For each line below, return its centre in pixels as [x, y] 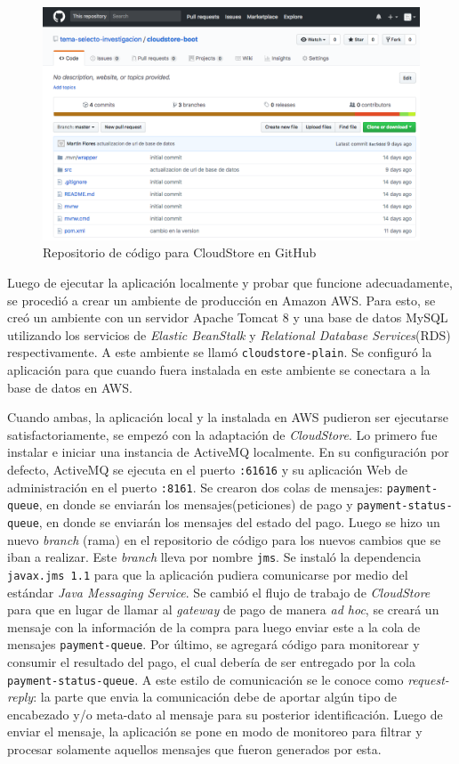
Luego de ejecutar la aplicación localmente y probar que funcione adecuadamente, [230, 283]
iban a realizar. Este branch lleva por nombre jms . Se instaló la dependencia [214, 557]
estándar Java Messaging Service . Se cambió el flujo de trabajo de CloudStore [219, 592]
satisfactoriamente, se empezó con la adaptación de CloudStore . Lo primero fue [222, 434]
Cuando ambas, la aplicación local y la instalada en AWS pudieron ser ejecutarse [228, 417]
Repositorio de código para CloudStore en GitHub [180, 252]
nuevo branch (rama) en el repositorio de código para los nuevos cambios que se [224, 539]
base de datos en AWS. [70, 387]
